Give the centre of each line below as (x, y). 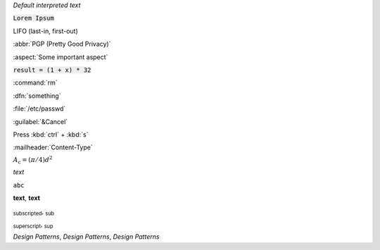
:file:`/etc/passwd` (39, 108)
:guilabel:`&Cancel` (40, 121)
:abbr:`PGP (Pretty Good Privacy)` (62, 44)
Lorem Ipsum (33, 18)
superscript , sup (33, 225)
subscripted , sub (34, 212)
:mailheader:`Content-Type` (53, 147)
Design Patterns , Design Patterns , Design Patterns (86, 237)
